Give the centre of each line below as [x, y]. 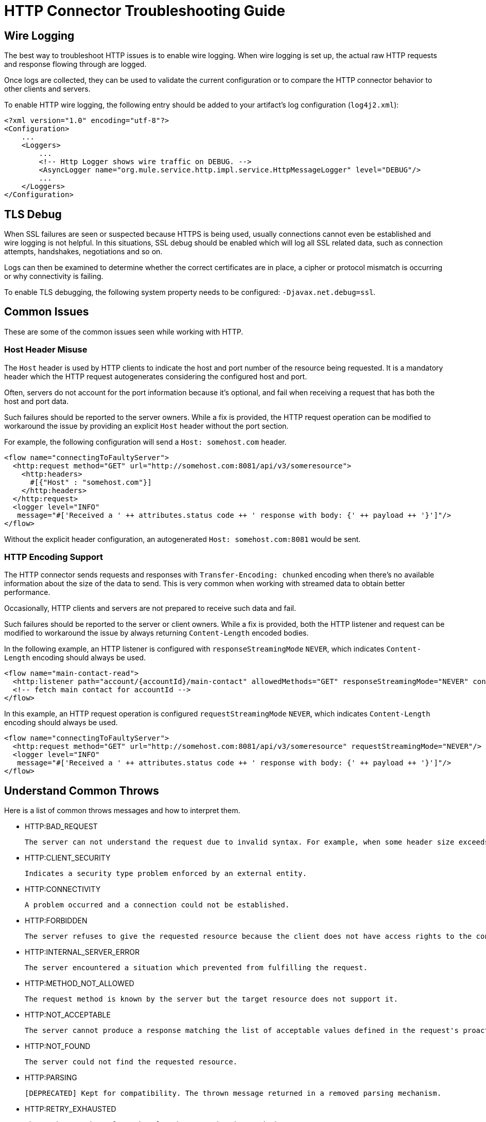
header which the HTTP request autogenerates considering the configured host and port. [156, 376]
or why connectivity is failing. [54, 276]
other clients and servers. [47, 89]
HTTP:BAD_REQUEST [61, 827]
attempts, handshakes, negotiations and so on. [83, 252]
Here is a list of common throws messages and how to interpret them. [122, 811]
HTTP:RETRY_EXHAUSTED [71, 1109]
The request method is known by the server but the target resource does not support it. [211, 999]
